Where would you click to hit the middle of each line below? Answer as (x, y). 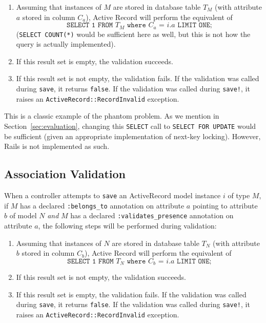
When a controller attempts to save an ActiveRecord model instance (112, 195)
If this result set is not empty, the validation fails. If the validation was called (138, 78)
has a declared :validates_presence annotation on (152, 215)
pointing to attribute (225, 205)
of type (239, 195)
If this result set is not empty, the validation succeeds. (101, 277)
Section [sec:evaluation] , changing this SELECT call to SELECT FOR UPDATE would (130, 126)
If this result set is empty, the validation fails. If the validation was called (131, 294)
